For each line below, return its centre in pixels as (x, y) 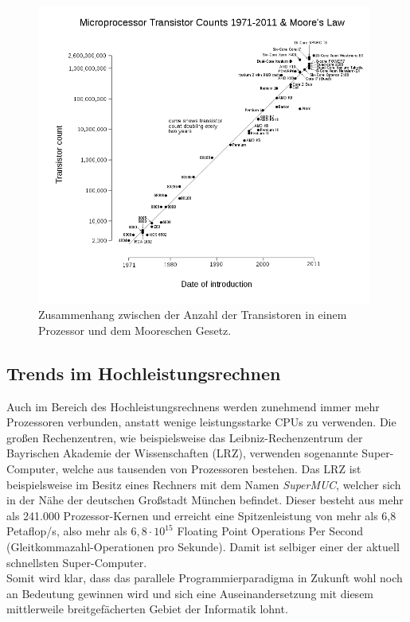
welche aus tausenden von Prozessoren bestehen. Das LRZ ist (212, 468)
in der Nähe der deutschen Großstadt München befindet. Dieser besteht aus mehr (205, 500)
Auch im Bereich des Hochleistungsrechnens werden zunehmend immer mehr (193, 406)
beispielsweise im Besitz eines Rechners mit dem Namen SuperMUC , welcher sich (204, 484)
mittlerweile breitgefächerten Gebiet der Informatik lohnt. (147, 609)
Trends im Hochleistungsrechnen (144, 373)
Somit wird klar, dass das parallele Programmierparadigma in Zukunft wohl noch (205, 578)
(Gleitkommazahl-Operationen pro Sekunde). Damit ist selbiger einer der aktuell (203, 546)
